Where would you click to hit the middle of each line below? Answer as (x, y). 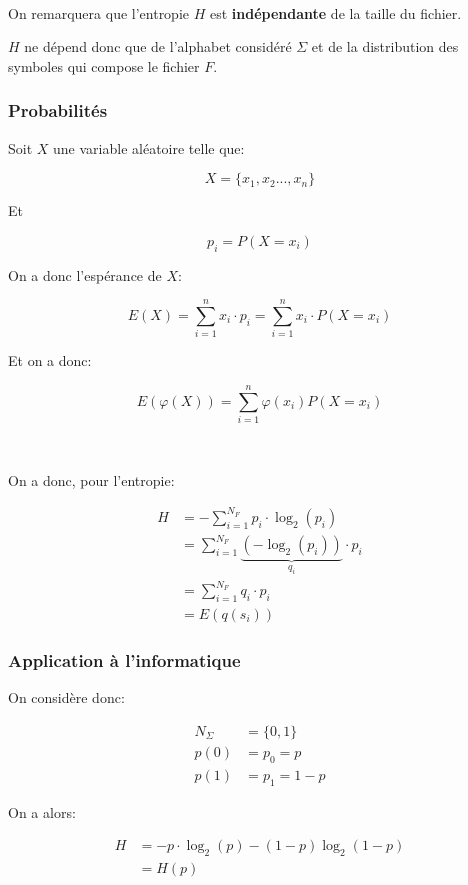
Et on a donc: (50, 360)
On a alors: (42, 811)
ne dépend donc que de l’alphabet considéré (158, 46)
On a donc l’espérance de (85, 274)
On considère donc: (66, 697)
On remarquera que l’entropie (99, 12)
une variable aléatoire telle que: (149, 147)
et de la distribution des (385, 46)
